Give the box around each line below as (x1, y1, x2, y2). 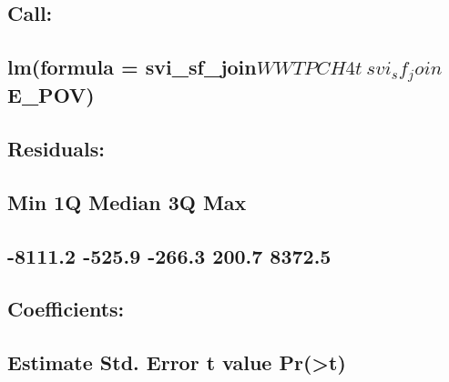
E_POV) (7, 81, 95, 109)
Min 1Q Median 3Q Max (7, 187, 247, 216)
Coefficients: (7, 295, 125, 323)
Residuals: (7, 135, 105, 163)
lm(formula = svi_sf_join (7, 53, 257, 81)
